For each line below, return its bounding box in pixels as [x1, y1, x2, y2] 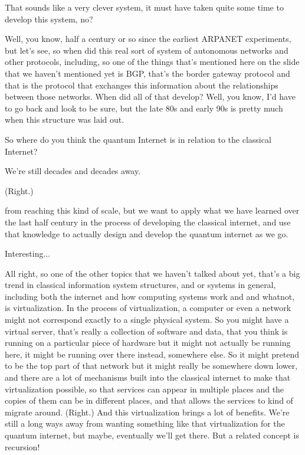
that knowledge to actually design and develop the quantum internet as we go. [5, 227, 288, 240]
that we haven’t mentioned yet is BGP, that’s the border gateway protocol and [5, 67, 290, 79]
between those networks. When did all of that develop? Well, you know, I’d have [5, 90, 296, 103]
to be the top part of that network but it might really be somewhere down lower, [5, 359, 298, 372]
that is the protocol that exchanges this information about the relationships [5, 78, 278, 91]
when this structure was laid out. [5, 113, 124, 126]
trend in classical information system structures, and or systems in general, [5, 279, 276, 291]
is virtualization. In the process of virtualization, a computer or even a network [5, 302, 291, 314]
